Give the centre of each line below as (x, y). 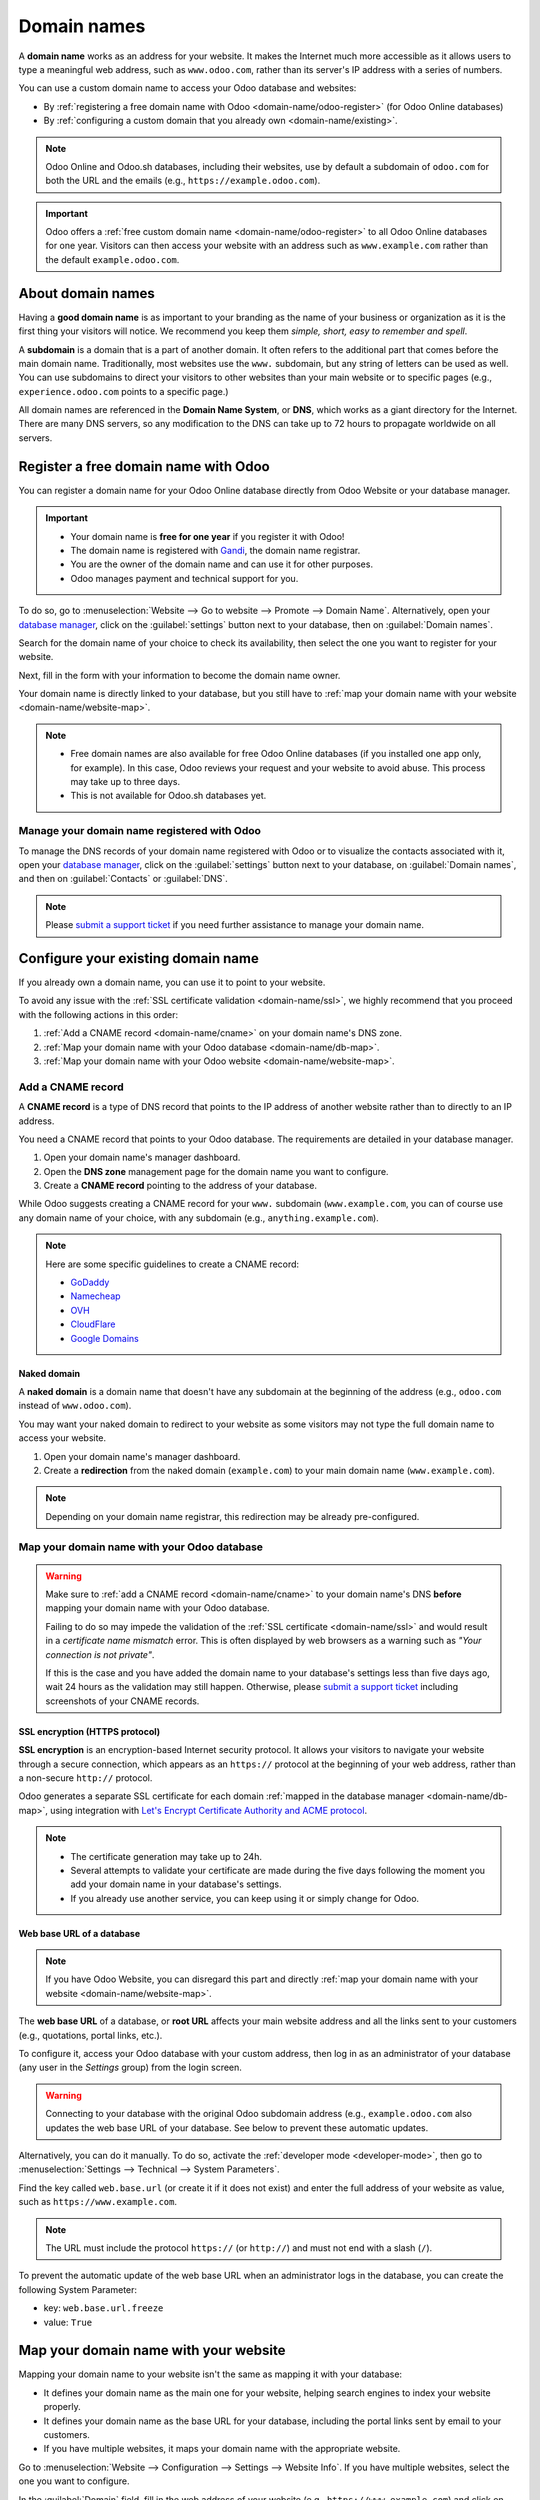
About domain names (86, 293)
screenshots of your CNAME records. (122, 1701)
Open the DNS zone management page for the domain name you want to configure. (216, 1171)
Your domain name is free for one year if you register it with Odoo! (207, 536)
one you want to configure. (74, 2481)
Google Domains (104, 1338)
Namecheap (95, 1296)
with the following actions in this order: (98, 1014)
